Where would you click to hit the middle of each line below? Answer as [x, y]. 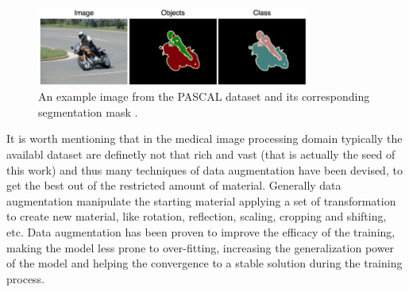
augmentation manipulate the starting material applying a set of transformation [201, 200]
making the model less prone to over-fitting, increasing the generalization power [201, 247]
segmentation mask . [88, 111]
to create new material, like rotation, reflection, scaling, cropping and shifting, [197, 216]
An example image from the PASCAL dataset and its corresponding [204, 96]
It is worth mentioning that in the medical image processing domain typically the [204, 138]
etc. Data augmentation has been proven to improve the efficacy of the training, [201, 231]
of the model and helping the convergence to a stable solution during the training [204, 263]
